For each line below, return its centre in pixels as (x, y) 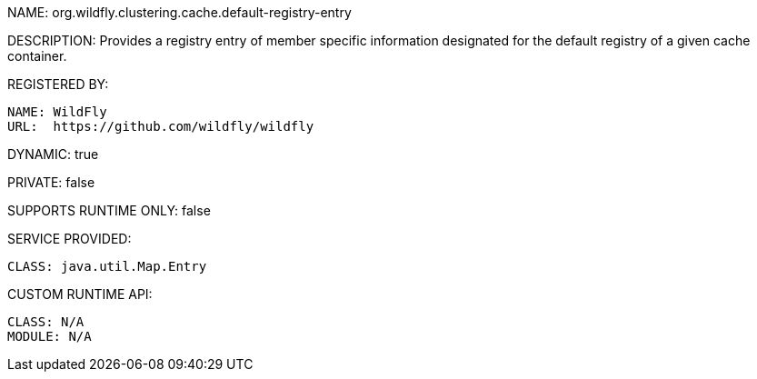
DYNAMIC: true (53, 154)
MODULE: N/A (50, 336)
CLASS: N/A (46, 322)
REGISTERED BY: (58, 84)
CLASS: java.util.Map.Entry (107, 266)
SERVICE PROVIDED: (70, 239)
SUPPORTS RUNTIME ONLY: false (109, 210)
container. (37, 56)
